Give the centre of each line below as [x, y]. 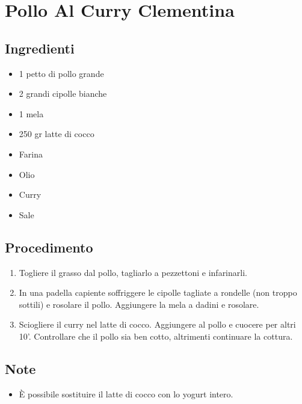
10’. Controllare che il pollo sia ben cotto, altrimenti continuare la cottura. [156, 336]
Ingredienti [40, 48]
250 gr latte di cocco [57, 134]
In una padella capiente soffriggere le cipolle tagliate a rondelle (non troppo [158, 292]
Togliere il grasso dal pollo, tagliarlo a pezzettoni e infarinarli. [133, 272]
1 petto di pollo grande [61, 73]
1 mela [31, 113]
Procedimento [49, 247]
